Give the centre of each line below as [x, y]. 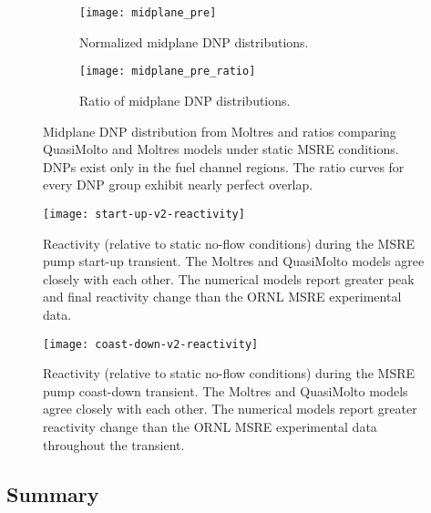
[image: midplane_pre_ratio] [168, 72]
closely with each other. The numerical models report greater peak [229, 278]
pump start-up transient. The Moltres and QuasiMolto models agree [234, 261]
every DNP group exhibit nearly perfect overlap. [178, 185]
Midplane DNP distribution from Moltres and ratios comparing [220, 131]
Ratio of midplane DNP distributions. [185, 100]
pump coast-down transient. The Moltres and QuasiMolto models [226, 390]
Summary [53, 493]
